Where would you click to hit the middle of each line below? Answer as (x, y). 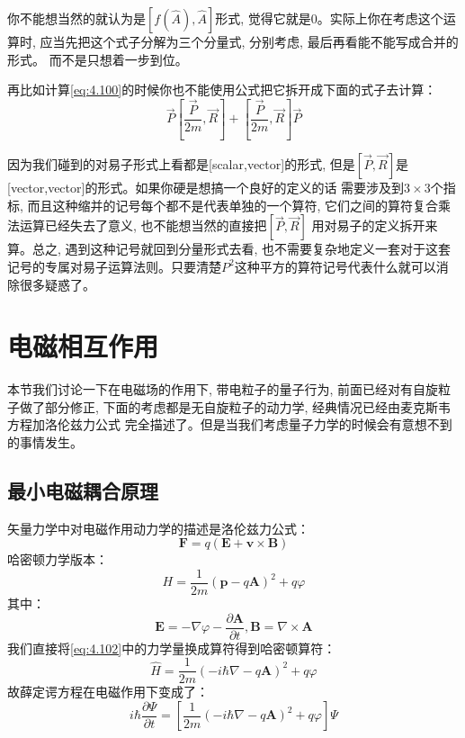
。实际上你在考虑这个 (380, 18)
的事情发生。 (45, 442)
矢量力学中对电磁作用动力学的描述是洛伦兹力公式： (158, 528)
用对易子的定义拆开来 (375, 225)
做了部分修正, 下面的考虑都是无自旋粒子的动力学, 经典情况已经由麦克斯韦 (235, 406)
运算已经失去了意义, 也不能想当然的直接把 (143, 225)
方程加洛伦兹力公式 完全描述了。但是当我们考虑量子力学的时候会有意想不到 (230, 424)
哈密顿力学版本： (58, 559)
